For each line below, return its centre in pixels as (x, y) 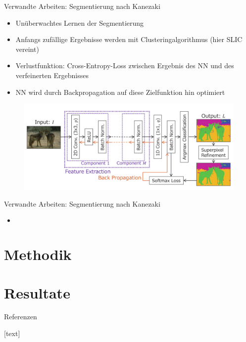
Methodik (38, 254)
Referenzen (21, 317)
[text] (12, 333)
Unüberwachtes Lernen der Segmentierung (80, 22)
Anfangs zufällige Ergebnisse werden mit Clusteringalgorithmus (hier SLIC (129, 39)
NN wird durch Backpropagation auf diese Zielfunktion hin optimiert (120, 92)
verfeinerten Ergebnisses (52, 75)
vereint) (27, 49)
